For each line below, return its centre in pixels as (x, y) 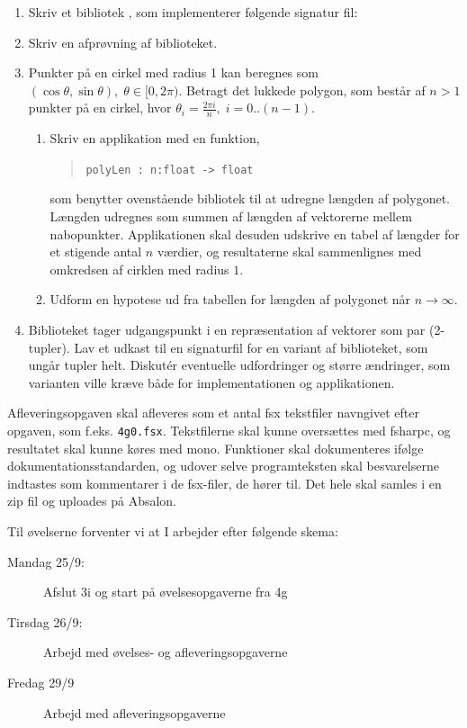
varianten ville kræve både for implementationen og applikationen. (211, 382)
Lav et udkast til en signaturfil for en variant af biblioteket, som (251, 347)
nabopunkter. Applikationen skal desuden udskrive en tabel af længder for (255, 234)
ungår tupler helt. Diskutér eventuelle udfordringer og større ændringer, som (239, 365)
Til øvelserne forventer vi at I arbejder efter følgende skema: (173, 531)
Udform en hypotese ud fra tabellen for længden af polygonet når (230, 299)
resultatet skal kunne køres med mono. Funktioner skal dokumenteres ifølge (216, 448)
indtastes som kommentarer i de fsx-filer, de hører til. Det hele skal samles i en (225, 483)
